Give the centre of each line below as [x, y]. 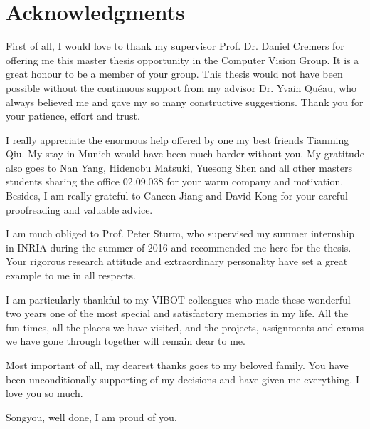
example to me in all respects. [71, 275]
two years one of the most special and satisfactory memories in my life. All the [177, 313]
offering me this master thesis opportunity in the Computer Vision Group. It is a [183, 60]
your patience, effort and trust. [73, 116]
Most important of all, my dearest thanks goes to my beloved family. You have [177, 365]
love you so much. [44, 393]
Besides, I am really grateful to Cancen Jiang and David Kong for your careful [177, 196]
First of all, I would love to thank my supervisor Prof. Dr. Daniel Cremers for [175, 46]
